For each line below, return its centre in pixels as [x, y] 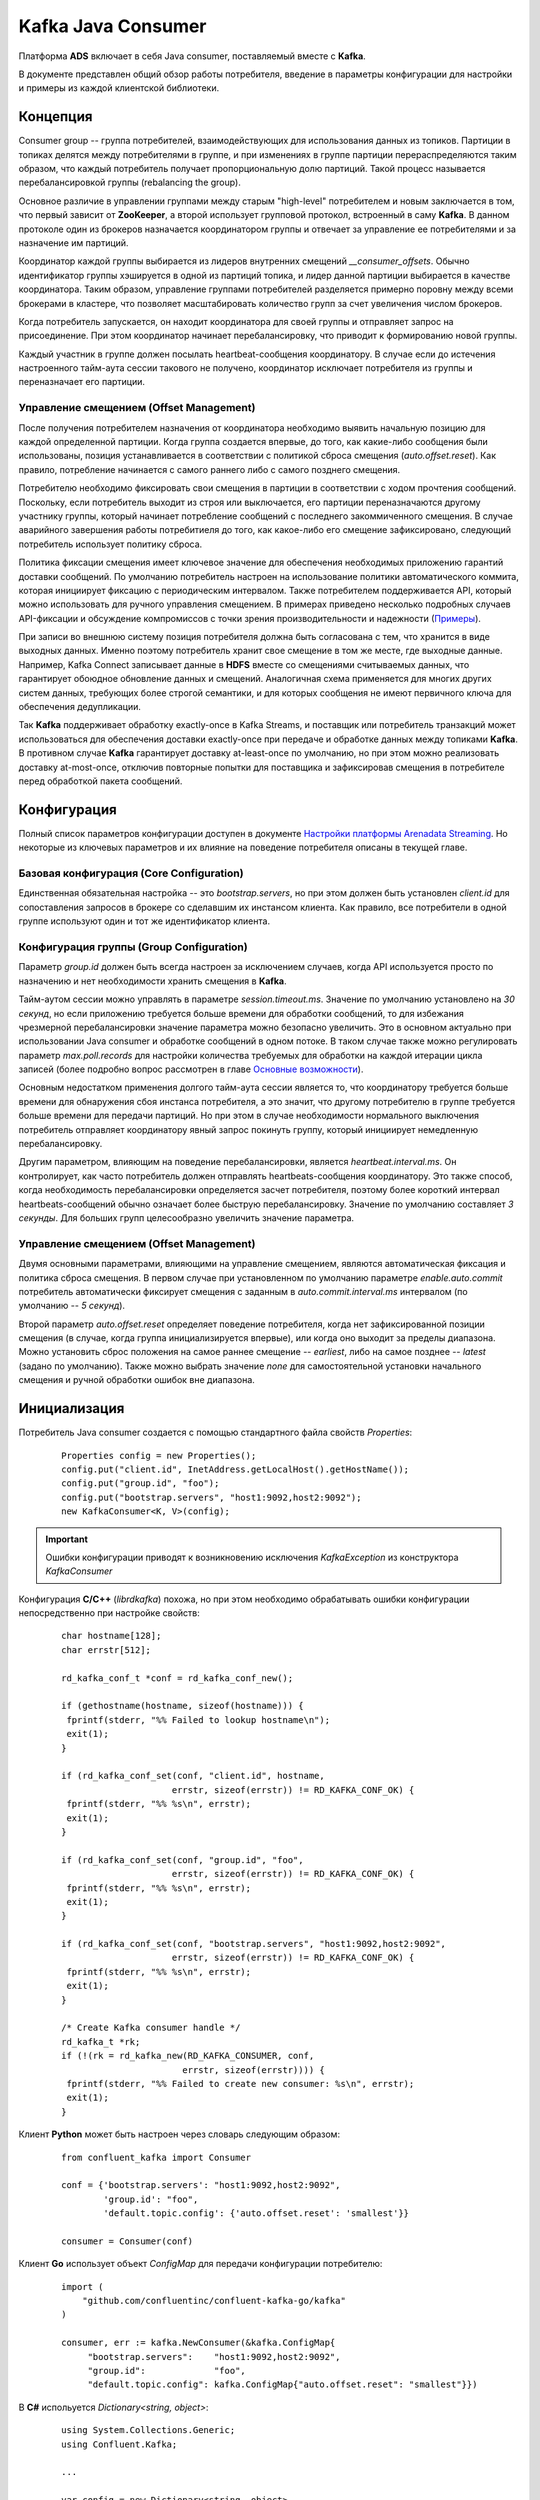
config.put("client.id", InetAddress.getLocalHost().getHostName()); [235, 1469]
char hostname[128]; [111, 1636]
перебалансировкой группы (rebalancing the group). [130, 182]
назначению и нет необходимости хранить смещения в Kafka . [152, 981]
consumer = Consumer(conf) [127, 2241]
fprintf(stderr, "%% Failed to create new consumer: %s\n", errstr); [240, 2083]
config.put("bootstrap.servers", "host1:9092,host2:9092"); [211, 1497]
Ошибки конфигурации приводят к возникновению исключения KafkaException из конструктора [252, 1557]
